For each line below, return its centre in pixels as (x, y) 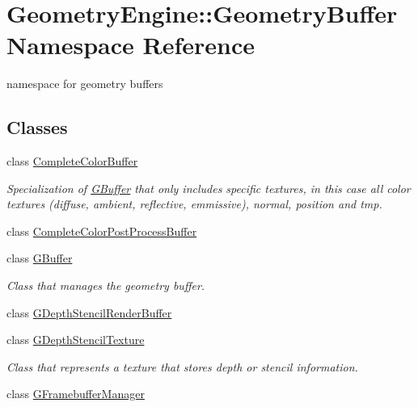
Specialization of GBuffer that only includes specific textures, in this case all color (209, 188)
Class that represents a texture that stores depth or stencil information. (182, 366)
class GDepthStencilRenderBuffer (89, 312)
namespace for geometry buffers (85, 84)
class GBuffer (40, 258)
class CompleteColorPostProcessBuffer (102, 231)
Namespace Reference (131, 45)
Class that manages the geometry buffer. (106, 285)
